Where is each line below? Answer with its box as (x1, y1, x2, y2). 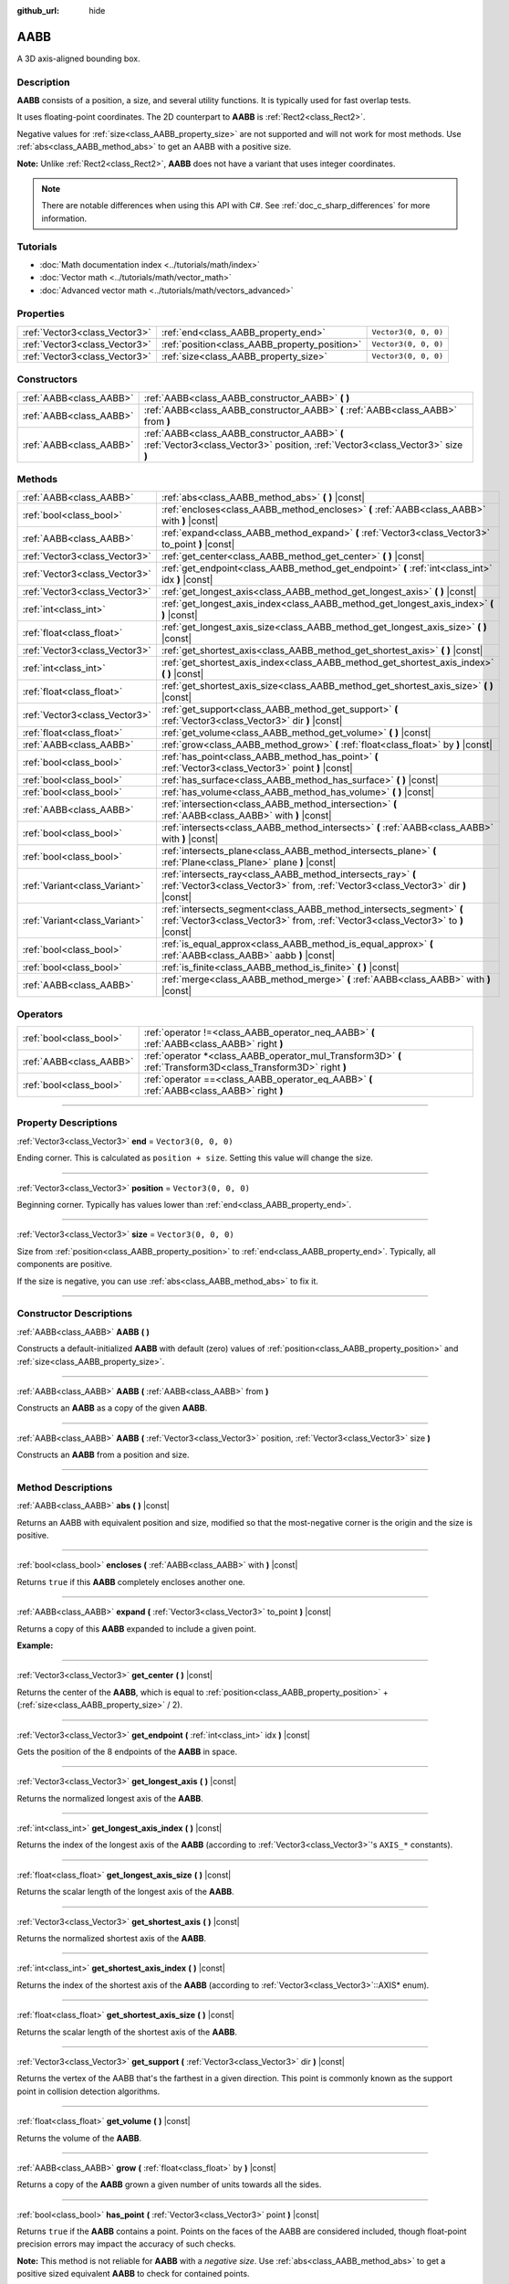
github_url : (16, 5, 59, 16)
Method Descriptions (16, 1481, 113, 1494)
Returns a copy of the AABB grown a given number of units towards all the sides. (16, 2179, 322, 2190)
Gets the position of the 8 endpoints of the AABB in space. (16, 1746, 237, 1757)
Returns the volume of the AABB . (16, 2132, 142, 2143)
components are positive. (16, 1259, 113, 1270)
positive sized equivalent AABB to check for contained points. (16, 2268, 250, 2279)
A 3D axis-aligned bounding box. (16, 53, 140, 64)
